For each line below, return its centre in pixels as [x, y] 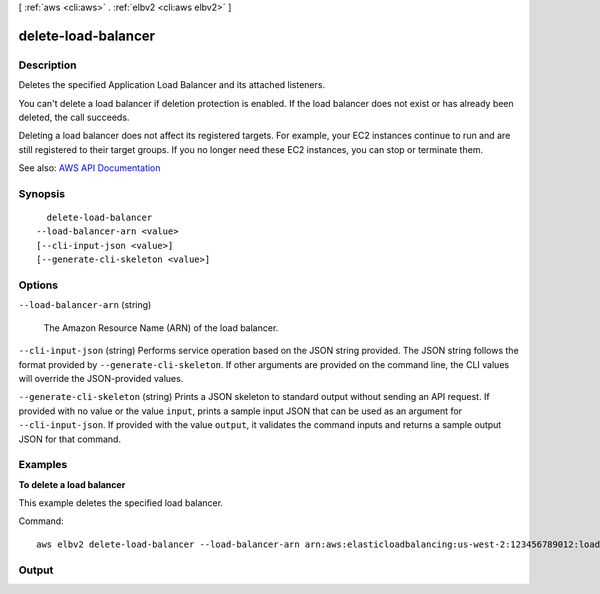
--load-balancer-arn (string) [85, 305]
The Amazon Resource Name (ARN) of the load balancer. [161, 327]
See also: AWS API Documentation [89, 168]
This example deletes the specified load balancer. [121, 503]
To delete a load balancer [72, 484]
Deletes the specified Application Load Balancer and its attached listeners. [171, 85]
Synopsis [41, 193]
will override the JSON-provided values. [101, 378]
